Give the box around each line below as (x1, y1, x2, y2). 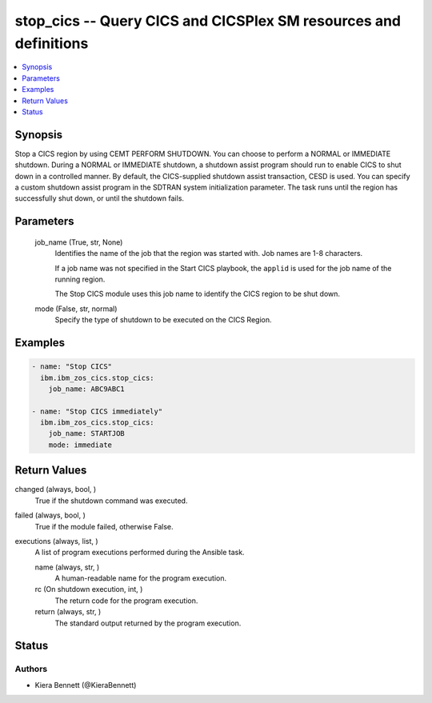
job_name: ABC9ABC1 (48, 384, 126, 393)
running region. (54, 274, 106, 284)
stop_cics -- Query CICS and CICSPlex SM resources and (14, 12, 402, 30)
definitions (14, 34, 89, 52)
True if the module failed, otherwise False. (34, 521, 174, 531)
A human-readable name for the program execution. (54, 573, 227, 583)
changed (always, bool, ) (14, 485, 97, 494)
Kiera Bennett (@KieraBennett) (34, 680, 137, 689)
